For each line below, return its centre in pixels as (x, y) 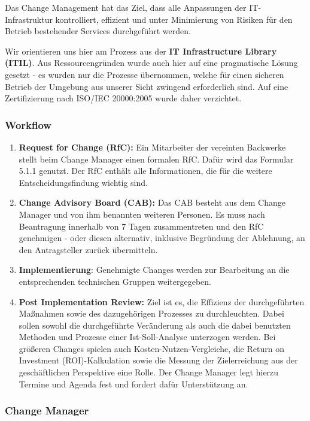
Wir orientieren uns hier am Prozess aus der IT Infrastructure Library (141, 51)
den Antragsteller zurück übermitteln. (88, 249)
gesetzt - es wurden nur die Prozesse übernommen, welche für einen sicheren (145, 74)
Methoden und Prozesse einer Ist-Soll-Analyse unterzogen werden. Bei (147, 337)
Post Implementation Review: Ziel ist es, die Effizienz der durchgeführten (162, 301)
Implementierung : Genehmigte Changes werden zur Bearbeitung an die (154, 270)
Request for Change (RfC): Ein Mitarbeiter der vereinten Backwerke (152, 147)
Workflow (28, 124)
